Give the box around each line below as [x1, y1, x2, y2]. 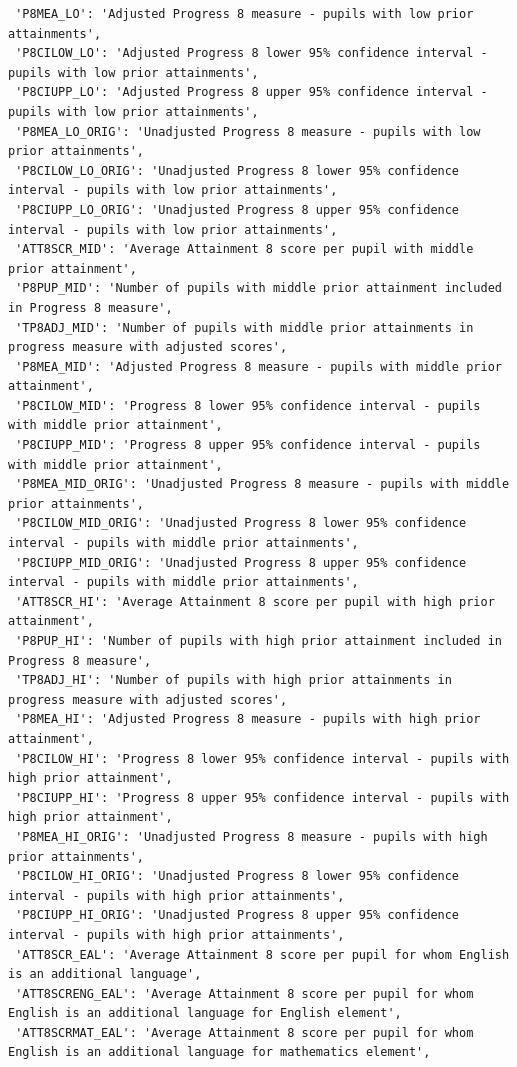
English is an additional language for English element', [8, 1006, 402, 1021]
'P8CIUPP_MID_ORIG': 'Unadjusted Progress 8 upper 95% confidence [15, 555, 467, 570]
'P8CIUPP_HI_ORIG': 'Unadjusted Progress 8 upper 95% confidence [15, 908, 460, 923]
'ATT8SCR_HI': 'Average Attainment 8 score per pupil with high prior [15, 594, 495, 609]
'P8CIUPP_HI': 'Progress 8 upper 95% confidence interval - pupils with [15, 790, 510, 805]
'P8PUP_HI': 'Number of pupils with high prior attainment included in [15, 634, 502, 648]
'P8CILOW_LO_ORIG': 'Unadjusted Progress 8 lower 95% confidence [15, 163, 460, 178]
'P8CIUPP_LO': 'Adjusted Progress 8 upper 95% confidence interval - [15, 85, 488, 100]
